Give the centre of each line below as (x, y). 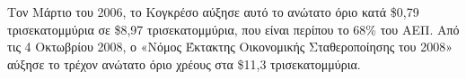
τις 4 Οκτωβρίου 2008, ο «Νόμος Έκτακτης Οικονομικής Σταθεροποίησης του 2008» (230, 47)
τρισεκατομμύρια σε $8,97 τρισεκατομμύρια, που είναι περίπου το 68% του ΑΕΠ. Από (233, 29)
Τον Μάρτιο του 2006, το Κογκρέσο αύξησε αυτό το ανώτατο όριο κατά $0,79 (213, 12)
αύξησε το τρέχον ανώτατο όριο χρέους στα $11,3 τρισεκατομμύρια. (184, 63)
